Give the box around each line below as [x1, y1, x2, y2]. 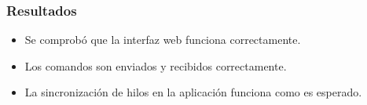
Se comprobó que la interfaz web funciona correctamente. [24, 31, 301, 48]
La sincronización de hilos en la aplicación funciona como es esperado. [24, 84, 362, 100]
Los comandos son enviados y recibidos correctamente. [24, 57, 287, 74]
